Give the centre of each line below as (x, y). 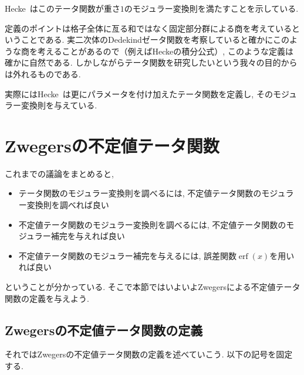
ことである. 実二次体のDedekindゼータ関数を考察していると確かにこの (155, 40)
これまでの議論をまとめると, (59, 173)
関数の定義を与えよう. (47, 298)
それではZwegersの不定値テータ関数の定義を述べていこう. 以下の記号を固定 (149, 354)
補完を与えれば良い (88, 236)
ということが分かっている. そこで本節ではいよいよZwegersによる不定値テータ (153, 287)
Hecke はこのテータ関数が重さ (63, 8)
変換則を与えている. (59, 105)
